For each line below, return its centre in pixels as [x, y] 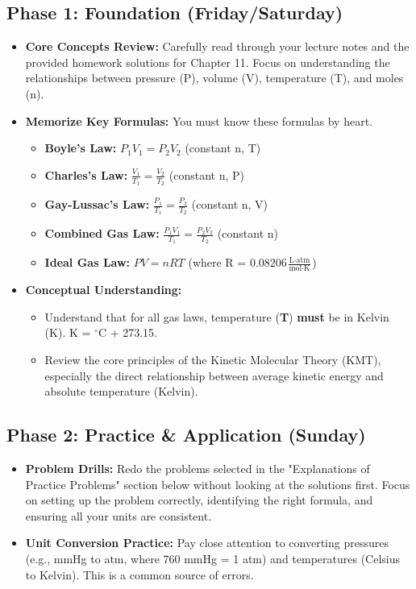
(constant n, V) [230, 204]
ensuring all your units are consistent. [119, 515]
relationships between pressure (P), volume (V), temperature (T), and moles [214, 78]
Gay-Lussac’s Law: [97, 204]
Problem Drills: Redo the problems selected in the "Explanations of [198, 469]
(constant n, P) [206, 174]
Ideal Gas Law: [87, 262]
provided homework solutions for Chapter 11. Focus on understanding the [208, 62]
